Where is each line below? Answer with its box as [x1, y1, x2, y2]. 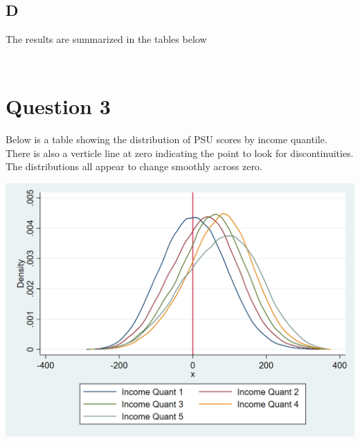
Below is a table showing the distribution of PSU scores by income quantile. [6, 131, 327, 146]
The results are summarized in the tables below [6, 32, 207, 46]
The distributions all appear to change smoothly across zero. [6, 159, 262, 174]
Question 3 [6, 91, 111, 120]
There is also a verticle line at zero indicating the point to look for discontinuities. [6, 145, 354, 160]
